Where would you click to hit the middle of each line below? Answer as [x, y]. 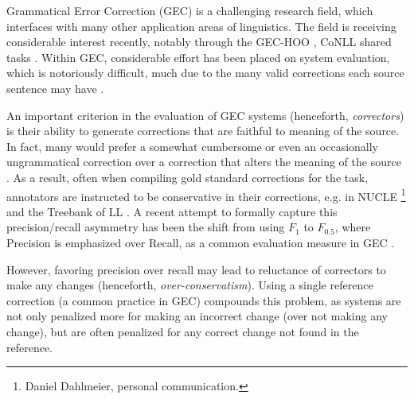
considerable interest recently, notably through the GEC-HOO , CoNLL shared [199, 42]
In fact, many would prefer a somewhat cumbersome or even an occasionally [193, 146]
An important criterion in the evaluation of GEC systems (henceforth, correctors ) [205, 115]
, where [353, 227]
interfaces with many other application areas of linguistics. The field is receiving [201, 26]
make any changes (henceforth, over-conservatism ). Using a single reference [190, 285]
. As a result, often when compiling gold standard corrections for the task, [187, 177]
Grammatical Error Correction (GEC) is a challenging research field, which [190, 10]
